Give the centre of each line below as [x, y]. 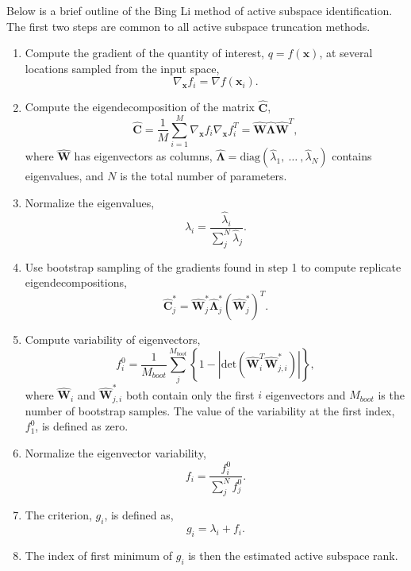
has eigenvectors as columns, [143, 156]
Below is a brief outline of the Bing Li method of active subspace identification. [200, 10]
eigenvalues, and [64, 176]
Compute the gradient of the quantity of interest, [144, 53]
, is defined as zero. [82, 426]
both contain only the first [190, 394]
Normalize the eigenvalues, [90, 202]
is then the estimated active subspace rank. [293, 555]
